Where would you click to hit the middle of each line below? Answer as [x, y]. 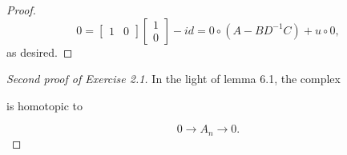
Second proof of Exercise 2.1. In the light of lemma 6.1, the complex [173, 79]
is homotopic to [44, 105]
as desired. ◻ [40, 52]
